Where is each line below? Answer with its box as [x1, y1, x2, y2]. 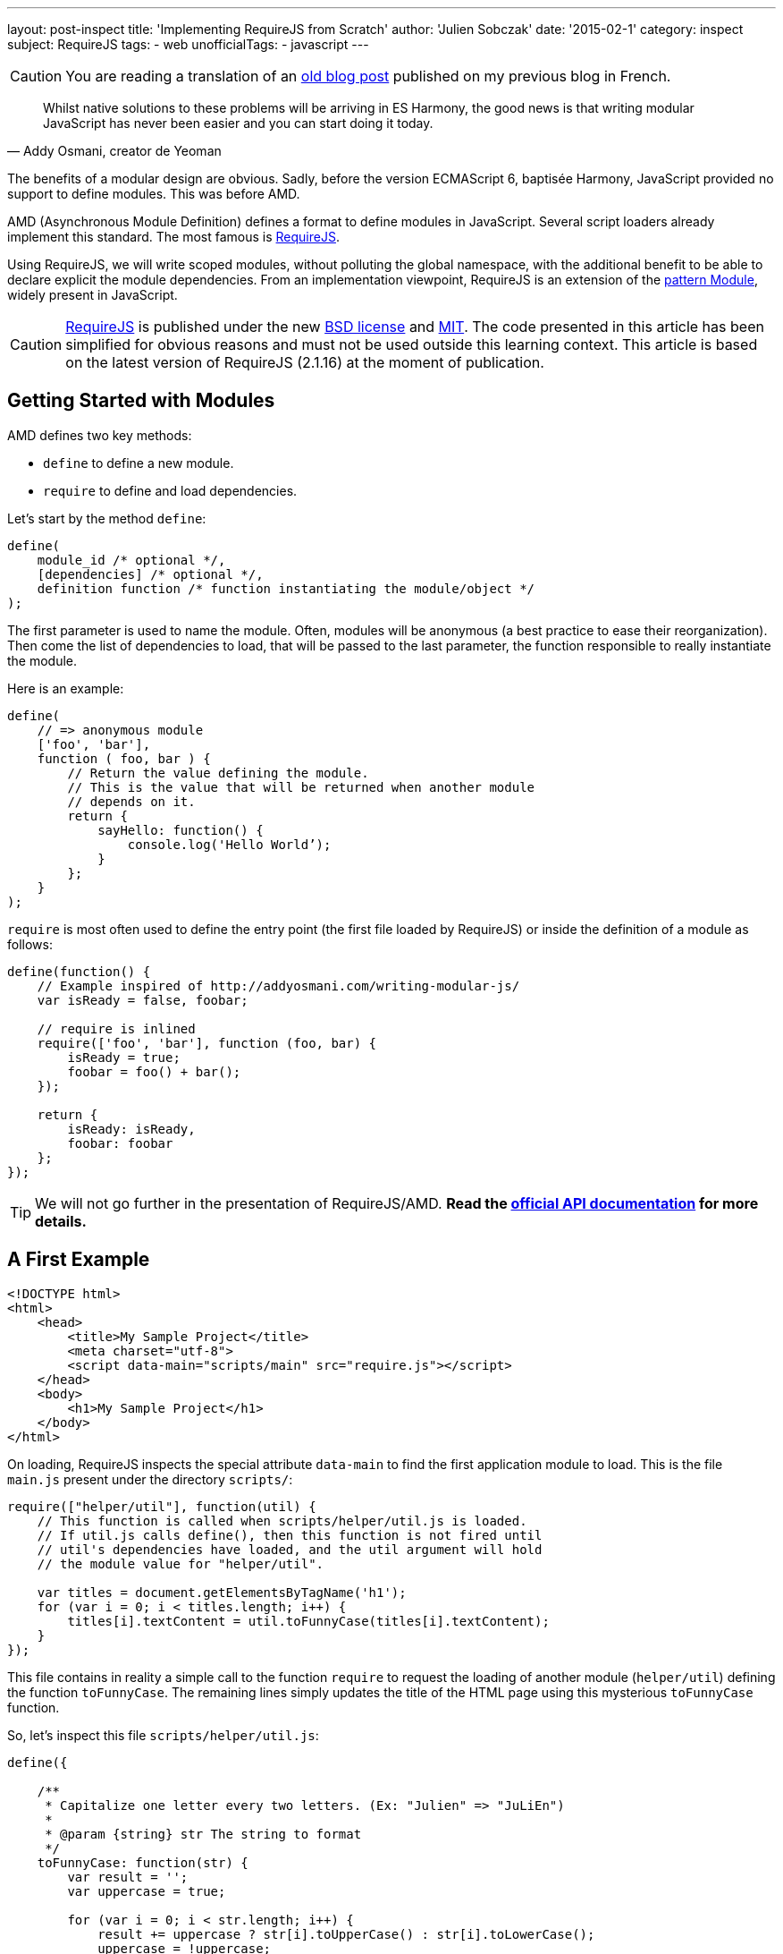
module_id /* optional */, [37, 552, 226, 567]
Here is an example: [7, 680, 124, 696]
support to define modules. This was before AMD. [7, 186, 300, 201]
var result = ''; [67, 1869, 189, 1884]
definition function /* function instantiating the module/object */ [37, 581, 535, 596]
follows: [7, 936, 53, 952]
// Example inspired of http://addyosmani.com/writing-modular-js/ [37, 978, 520, 993]
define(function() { [7, 964, 151, 979]
